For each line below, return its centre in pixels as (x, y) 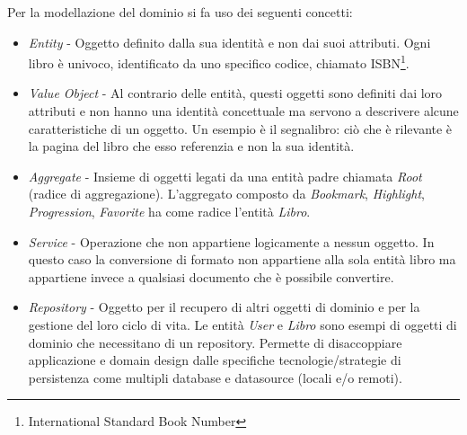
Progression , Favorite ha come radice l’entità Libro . (169, 211)
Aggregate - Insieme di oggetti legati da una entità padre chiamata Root (225, 176)
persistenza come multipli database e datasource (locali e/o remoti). (215, 377)
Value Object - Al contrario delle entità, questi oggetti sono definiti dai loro (235, 93)
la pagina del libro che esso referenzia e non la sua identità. (191, 146)
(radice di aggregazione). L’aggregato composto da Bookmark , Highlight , (226, 194)
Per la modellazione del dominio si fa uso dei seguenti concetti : (180, 12)
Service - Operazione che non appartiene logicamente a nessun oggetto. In (231, 241)
